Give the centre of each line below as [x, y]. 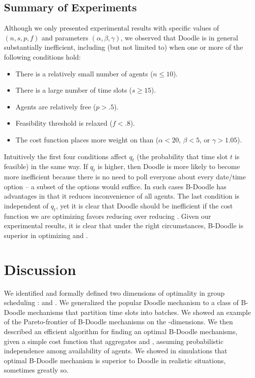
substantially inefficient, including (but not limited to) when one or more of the [124, 47]
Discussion [40, 269]
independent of [26, 205]
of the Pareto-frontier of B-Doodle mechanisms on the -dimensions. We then [119, 322]
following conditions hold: [42, 56]
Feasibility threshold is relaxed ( [64, 123]
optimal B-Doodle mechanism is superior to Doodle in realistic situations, [115, 360]
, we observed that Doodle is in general [179, 37]
